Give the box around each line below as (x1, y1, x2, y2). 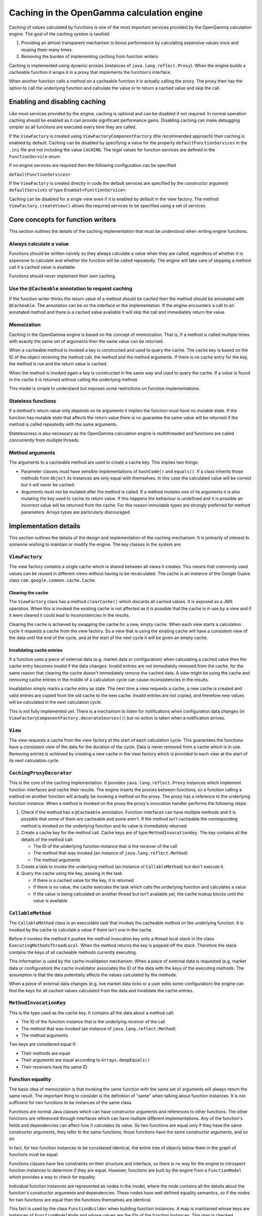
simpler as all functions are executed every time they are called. (9, 124, 137, 130)
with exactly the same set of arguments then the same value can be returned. (9, 338, 164, 344)
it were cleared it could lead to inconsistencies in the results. (9, 612, 131, 618)
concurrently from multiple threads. (9, 437, 80, 443)
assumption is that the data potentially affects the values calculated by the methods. (9, 972, 178, 978)
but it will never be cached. (21, 482, 75, 488)
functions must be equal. (9, 1152, 59, 1158)
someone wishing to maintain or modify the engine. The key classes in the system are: (9, 541, 182, 547)
